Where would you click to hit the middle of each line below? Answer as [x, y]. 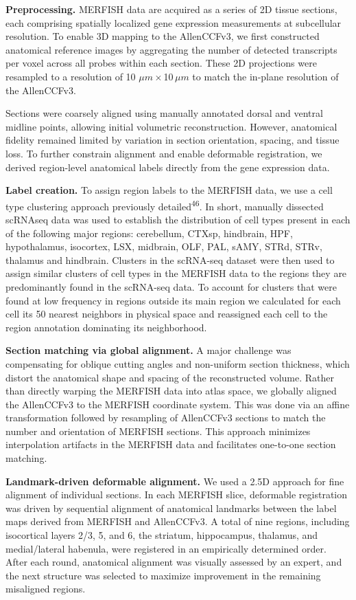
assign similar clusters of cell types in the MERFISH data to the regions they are [176, 273]
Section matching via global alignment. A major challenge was [149, 350]
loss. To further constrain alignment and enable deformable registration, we [164, 153]
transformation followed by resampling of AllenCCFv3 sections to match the [166, 418]
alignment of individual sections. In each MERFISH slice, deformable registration [177, 495]
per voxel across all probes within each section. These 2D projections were [161, 63]
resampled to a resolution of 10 [71, 76]
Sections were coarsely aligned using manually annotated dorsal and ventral [164, 113]
